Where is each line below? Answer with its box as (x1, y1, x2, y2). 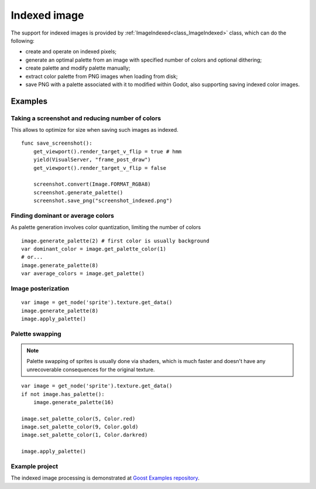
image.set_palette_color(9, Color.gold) (21, 423, 139, 430)
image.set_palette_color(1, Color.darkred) (21, 432, 148, 439)
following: (11, 37, 35, 44)
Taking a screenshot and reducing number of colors (11, 114, 161, 122)
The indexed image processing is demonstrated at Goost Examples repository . (11, 474, 200, 481)
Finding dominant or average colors (11, 211, 114, 220)
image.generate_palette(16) (33, 399, 114, 405)
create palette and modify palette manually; (25, 64, 130, 71)
